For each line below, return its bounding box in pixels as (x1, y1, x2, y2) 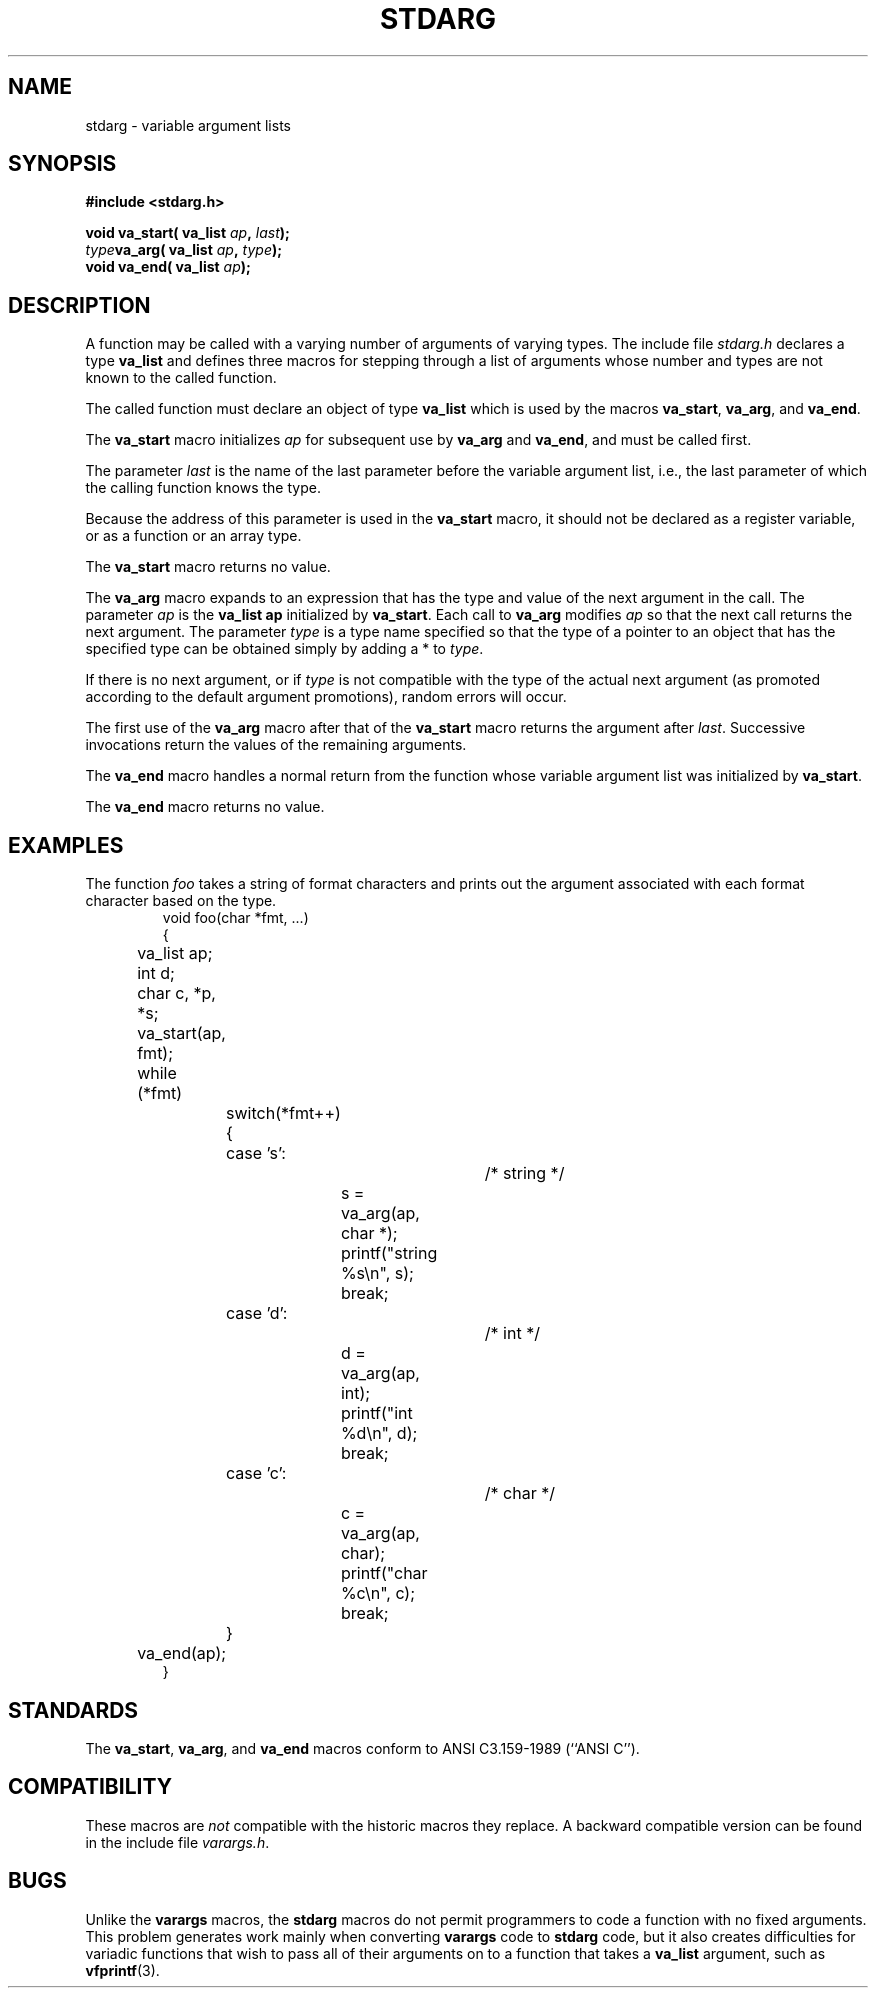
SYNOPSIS (8, 151, 117, 177)
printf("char (340, 1563, 428, 1584)
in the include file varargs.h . (85, 1833, 270, 1851)
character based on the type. (85, 892, 277, 910)
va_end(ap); (137, 1643, 227, 1664)
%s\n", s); (340, 1263, 414, 1284)
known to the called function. (85, 369, 277, 387)
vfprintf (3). (85, 1961, 160, 1979)
